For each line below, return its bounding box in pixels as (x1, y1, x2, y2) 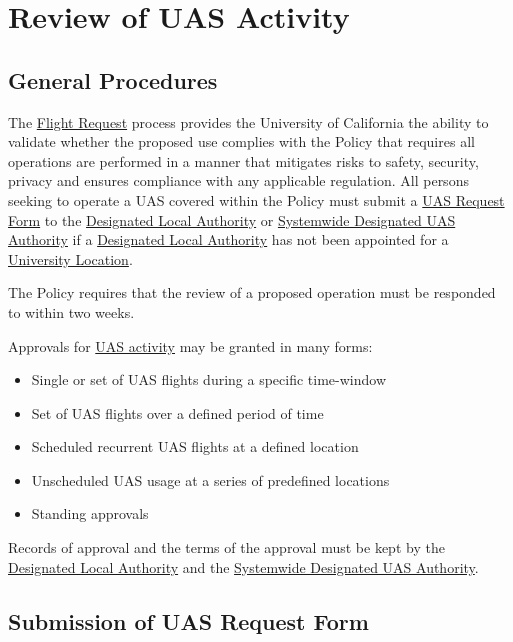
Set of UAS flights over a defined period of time (31, 402, 324, 423)
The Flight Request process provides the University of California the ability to (8, 111, 489, 132)
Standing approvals (31, 503, 149, 524)
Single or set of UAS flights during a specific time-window (31, 369, 386, 390)
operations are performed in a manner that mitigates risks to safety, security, (8, 150, 479, 171)
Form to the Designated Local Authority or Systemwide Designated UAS (8, 209, 456, 230)
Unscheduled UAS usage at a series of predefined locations (31, 469, 390, 490)
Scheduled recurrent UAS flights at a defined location (31, 436, 359, 457)
